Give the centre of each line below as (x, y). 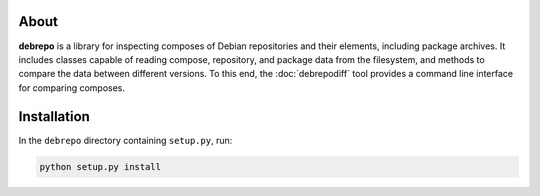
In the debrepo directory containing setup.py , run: (125, 140)
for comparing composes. (71, 87)
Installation (54, 116)
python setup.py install (100, 166)
